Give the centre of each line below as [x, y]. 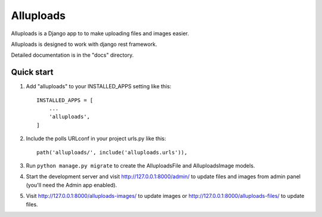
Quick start [32, 72]
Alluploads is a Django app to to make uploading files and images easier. [100, 33]
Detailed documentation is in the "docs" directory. [72, 55]
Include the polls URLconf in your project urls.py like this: [96, 139]
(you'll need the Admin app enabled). [72, 185]
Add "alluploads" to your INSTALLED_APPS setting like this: [99, 86]
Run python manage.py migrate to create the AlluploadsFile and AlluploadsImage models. [140, 165]
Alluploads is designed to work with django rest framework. [84, 44]
